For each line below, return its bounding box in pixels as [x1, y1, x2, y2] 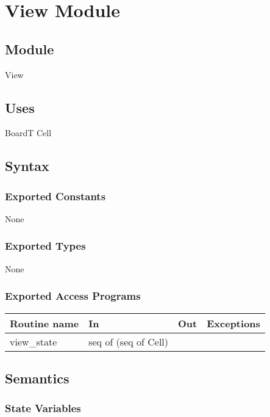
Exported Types [5, 238, 86, 253]
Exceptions [207, 316, 260, 330]
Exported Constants [5, 188, 106, 203]
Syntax [5, 156, 49, 175]
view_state [10, 334, 57, 349]
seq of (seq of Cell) [88, 334, 169, 349]
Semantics [5, 368, 69, 387]
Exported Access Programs [5, 288, 141, 303]
